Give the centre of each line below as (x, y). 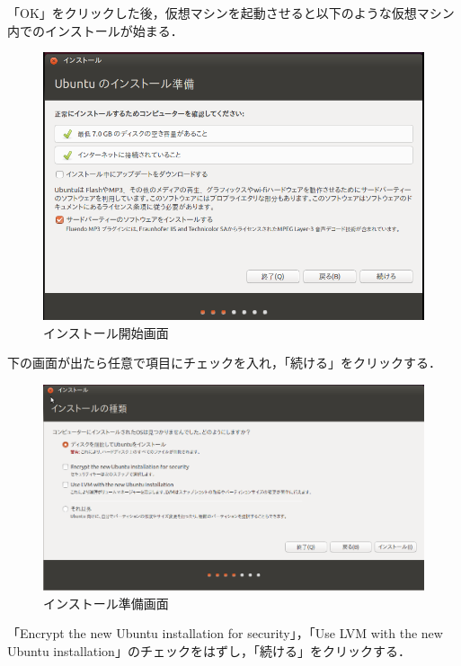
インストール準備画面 (106, 603)
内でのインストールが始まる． (95, 30)
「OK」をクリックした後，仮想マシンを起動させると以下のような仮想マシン (231, 13)
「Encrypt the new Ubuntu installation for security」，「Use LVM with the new (225, 633)
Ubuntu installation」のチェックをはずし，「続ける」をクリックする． (209, 650)
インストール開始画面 (106, 332)
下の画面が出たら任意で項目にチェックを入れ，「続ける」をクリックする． (224, 363)
